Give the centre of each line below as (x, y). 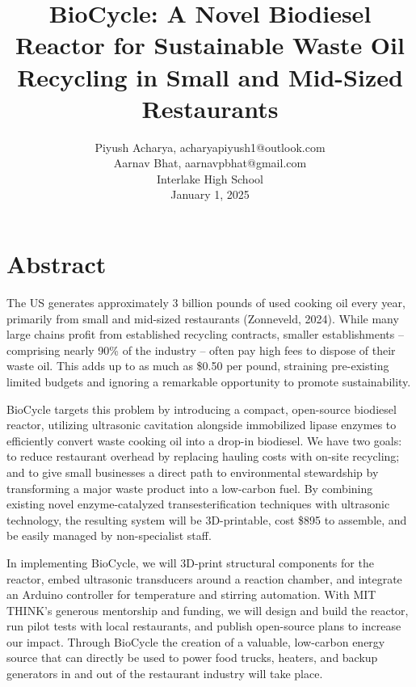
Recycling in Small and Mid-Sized (210, 76)
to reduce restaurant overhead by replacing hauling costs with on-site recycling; (203, 456)
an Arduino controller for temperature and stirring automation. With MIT (191, 594)
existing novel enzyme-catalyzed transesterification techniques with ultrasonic (198, 504)
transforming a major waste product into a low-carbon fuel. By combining (190, 488)
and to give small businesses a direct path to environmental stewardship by (193, 472)
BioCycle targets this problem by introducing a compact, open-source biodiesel (202, 409)
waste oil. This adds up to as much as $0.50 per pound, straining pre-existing (198, 366)
